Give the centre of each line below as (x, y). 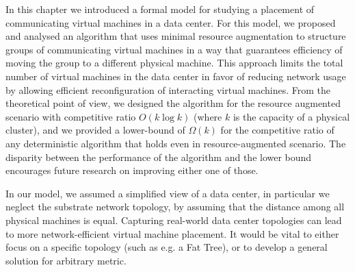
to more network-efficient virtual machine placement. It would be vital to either (172, 233)
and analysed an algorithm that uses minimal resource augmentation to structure (176, 36)
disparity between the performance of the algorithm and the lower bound (159, 157)
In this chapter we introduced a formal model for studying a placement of (160, 9)
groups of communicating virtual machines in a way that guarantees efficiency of (174, 49)
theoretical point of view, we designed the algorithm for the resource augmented (173, 103)
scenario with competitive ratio (71, 116)
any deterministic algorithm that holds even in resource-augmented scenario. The (176, 143)
